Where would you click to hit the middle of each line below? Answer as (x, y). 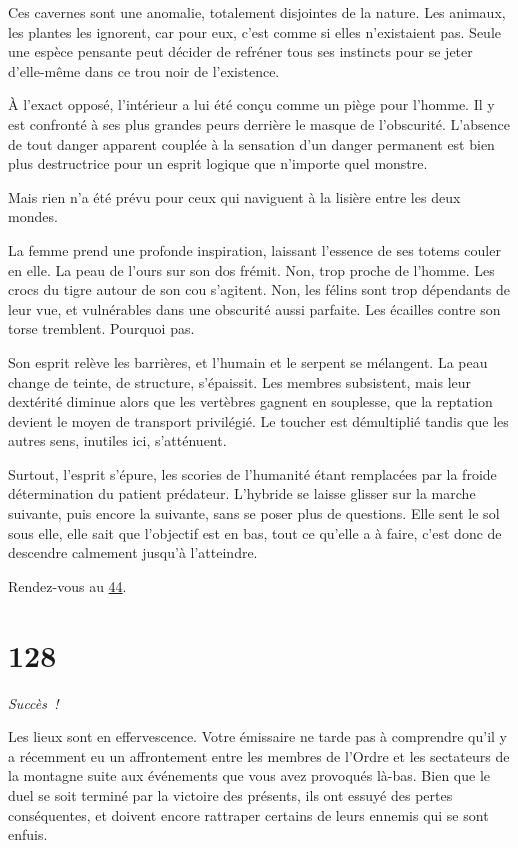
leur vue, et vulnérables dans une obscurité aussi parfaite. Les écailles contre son (254, 308)
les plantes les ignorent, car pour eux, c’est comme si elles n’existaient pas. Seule (254, 31)
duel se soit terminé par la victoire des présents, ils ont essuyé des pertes (230, 794)
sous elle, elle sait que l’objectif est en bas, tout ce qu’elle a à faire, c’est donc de (255, 532)
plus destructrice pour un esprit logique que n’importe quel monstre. (218, 163)
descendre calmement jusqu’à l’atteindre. (133, 552)
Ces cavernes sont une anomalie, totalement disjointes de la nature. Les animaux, (257, 12)
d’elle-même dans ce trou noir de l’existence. (144, 70)
